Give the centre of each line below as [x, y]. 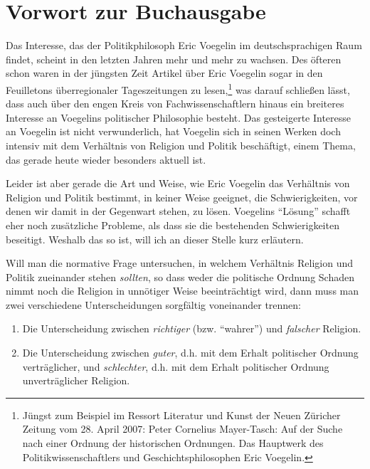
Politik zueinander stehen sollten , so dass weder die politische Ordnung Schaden [180, 276]
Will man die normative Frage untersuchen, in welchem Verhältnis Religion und [179, 263]
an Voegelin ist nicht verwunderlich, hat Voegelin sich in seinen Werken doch [173, 131]
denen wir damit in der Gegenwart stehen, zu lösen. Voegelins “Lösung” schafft [178, 211]
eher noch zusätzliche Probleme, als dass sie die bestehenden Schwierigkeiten [173, 225]
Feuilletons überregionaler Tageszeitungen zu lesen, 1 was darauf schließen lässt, [178, 88]
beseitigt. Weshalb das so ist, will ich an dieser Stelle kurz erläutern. [155, 239]
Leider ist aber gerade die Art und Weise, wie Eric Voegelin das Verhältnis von [178, 183]
